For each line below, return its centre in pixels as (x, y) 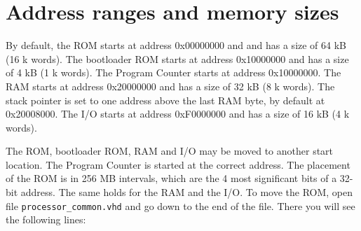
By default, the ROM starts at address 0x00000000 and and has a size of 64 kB (176, 45)
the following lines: (46, 219)
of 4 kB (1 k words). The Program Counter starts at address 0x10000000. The (173, 72)
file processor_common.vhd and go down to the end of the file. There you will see (180, 205)
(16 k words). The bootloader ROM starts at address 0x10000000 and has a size (177, 58)
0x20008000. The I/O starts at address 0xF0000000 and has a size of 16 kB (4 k (178, 114)
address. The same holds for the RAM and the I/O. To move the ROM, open (187, 192)
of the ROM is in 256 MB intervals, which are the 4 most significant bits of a (171, 178)
